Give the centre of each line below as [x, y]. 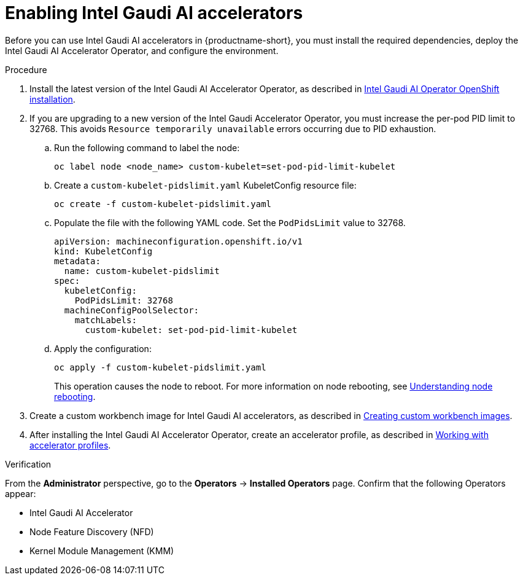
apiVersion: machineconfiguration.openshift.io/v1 [178, 241]
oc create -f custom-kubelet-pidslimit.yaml [163, 204]
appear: [21, 493]
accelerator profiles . [70, 445]
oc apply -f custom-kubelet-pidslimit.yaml [160, 367]
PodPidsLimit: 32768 [124, 300]
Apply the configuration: [103, 348]
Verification [28, 464]
